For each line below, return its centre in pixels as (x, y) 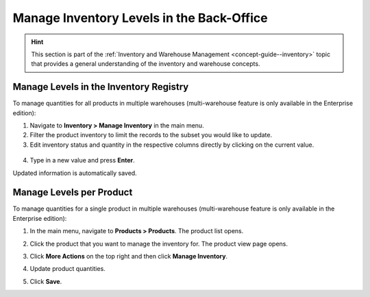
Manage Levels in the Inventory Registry (101, 87)
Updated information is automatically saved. (75, 173)
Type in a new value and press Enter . (82, 161)
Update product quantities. (67, 269)
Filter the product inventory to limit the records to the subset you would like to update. (151, 135)
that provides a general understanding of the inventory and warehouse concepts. (146, 64)
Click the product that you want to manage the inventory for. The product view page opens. (159, 243)
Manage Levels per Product (73, 192)
